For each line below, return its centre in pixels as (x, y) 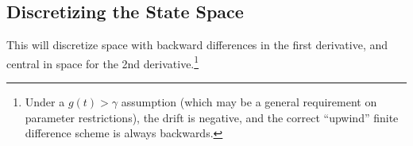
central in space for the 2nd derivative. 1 (103, 62)
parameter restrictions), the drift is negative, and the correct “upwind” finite (212, 117)
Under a (45, 102)
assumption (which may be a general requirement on (249, 102)
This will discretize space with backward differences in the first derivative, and (197, 45)
